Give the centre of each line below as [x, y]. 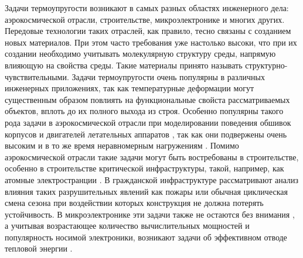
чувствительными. [37, 76]
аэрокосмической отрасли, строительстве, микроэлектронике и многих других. [145, 19]
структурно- [266, 65]
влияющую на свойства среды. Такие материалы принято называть [124, 65]
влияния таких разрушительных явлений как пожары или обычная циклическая [146, 191]
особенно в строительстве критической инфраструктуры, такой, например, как [144, 168]
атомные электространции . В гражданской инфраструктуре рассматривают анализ [151, 179]
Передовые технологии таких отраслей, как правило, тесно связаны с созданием [148, 31]
